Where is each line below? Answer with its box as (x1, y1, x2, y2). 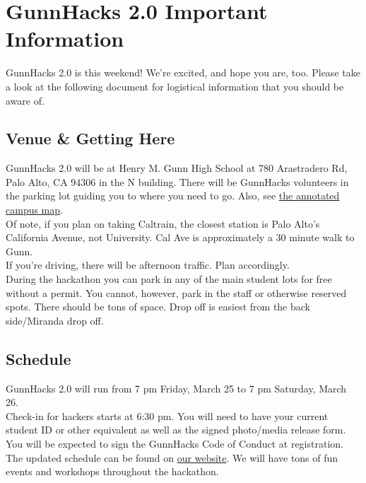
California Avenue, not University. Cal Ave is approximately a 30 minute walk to (6, 230, 355, 245)
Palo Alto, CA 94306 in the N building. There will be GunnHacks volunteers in (6, 174, 349, 189)
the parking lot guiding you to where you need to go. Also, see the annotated (6, 188, 340, 203)
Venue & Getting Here (6, 127, 175, 149)
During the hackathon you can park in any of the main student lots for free (6, 272, 332, 286)
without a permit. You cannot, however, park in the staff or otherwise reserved (6, 285, 347, 300)
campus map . (6, 202, 63, 217)
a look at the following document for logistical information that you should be (6, 78, 344, 93)
